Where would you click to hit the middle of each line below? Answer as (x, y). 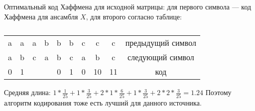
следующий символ (161, 57)
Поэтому (218, 92)
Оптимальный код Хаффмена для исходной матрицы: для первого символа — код (128, 6)
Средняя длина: (27, 92)
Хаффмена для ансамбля (41, 16)
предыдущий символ (161, 43)
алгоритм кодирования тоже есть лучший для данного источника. (103, 102)
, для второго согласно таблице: (134, 16)
